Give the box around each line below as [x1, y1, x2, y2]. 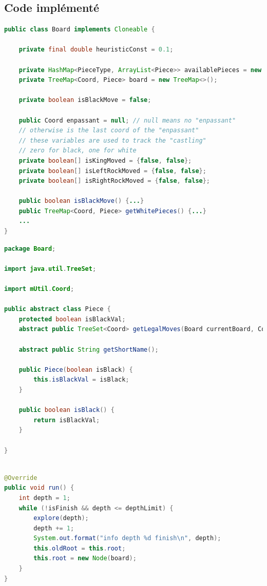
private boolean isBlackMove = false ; [18, 96, 151, 104]
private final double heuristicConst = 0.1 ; [18, 46, 174, 54]
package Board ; [4, 245, 56, 252]
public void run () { [4, 484, 74, 492]
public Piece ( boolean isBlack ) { [18, 366, 133, 373]
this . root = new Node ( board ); [33, 555, 137, 562]
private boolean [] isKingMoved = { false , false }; [18, 157, 192, 164]
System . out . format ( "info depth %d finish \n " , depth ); [33, 535, 221, 542]
